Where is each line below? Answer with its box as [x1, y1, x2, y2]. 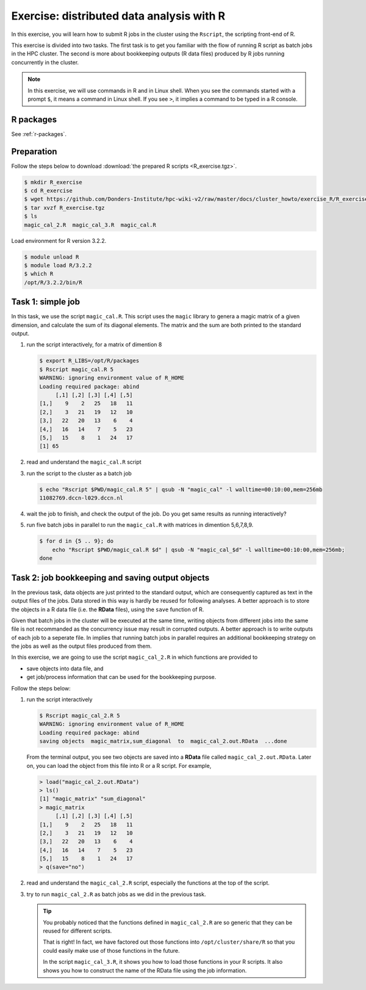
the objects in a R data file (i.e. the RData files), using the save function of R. [11, 606, 204, 613]
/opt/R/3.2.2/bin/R [24, 279, 82, 286]
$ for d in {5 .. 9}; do [39, 537, 114, 545]
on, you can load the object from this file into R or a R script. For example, [26, 762, 212, 769]
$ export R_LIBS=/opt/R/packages [39, 357, 140, 364]
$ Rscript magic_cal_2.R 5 [39, 712, 120, 719]
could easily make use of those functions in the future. [43, 947, 180, 954]
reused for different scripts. [43, 927, 112, 934]
